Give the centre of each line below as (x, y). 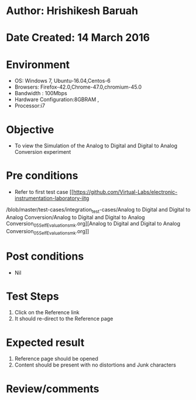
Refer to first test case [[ (44, 192)
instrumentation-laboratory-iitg (52, 199)
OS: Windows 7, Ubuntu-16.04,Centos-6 (63, 81)
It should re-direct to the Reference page (64, 319)
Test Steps (33, 296)
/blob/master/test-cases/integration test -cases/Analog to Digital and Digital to (98, 210)
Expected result (45, 342)
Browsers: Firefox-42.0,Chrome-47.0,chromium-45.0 (78, 87)
